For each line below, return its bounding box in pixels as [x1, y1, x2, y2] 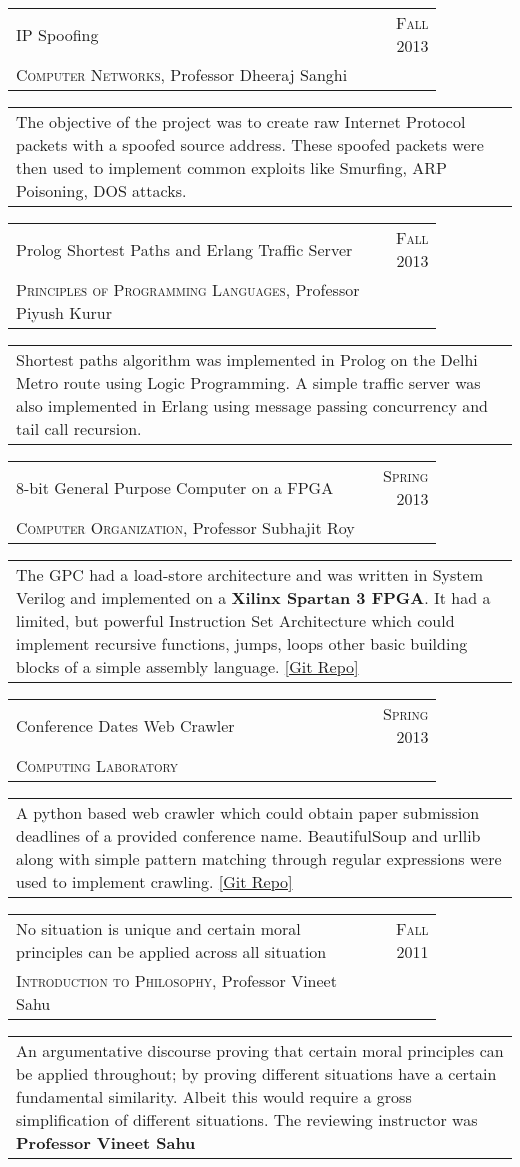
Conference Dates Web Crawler [16, 713, 235, 737]
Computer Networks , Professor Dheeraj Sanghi [16, 63, 348, 86]
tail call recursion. [16, 417, 142, 440]
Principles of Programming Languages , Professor [16, 278, 360, 301]
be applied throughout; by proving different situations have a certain [16, 1062, 497, 1085]
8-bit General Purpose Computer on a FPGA [16, 475, 334, 499]
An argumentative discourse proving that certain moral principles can [16, 1039, 504, 1062]
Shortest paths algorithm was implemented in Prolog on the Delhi [16, 348, 478, 371]
